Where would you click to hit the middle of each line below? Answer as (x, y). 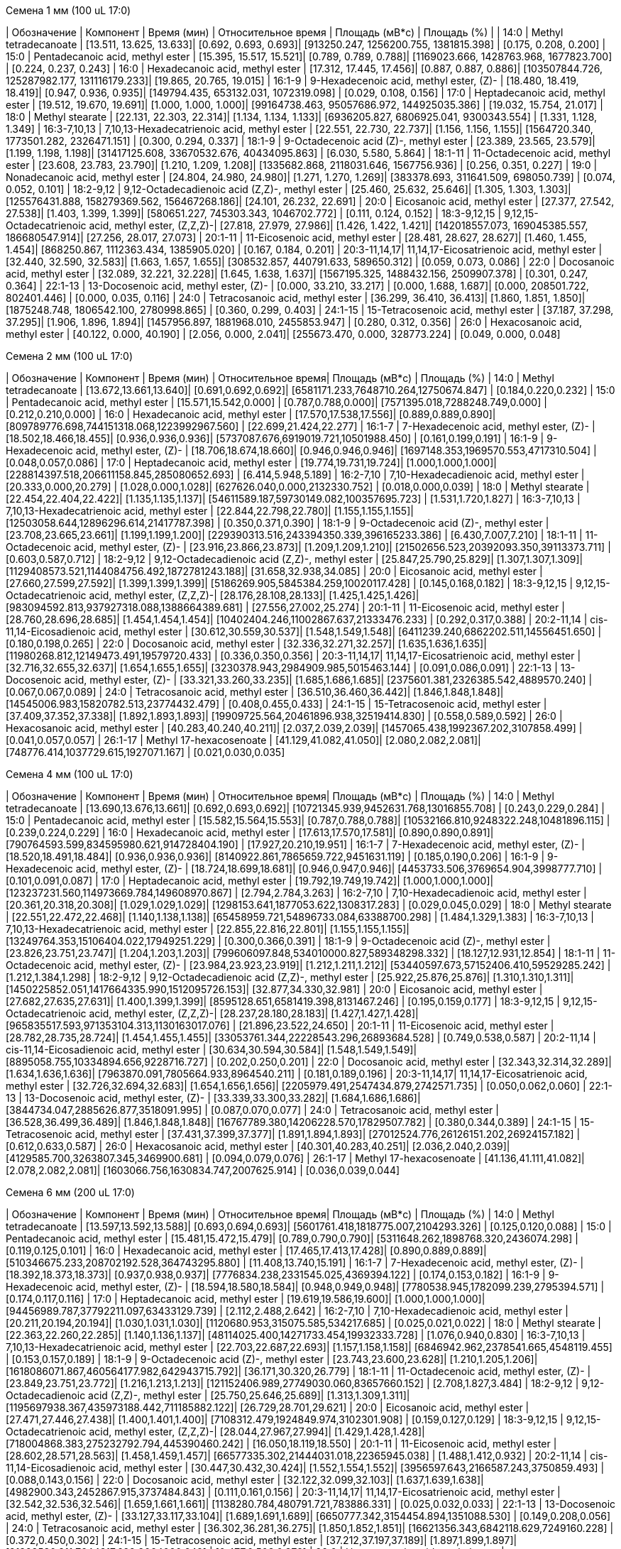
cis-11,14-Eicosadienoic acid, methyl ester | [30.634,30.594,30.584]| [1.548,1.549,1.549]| (211, 1050)
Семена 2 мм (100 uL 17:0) (69, 356)
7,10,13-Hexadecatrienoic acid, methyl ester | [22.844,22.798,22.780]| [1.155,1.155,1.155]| (210, 511)
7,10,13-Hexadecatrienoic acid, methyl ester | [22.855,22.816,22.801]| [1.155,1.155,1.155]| (208, 929)
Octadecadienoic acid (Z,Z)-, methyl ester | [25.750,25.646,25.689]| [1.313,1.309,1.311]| (208, 1395)
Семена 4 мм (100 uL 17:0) (70, 774)
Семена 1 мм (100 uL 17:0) (68, 10)
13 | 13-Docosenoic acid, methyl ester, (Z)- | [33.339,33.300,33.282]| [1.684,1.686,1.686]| (213, 1098)
